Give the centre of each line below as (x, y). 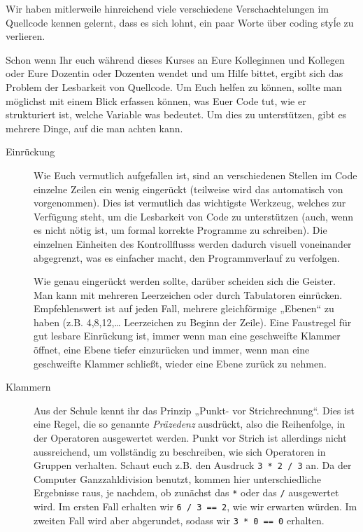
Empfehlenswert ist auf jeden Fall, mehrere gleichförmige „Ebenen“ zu (184, 308)
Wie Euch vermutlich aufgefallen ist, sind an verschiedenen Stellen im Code (195, 175)
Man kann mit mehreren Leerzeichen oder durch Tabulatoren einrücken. (188, 294)
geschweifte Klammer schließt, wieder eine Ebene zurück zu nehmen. (180, 363)
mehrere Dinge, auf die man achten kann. (94, 128)
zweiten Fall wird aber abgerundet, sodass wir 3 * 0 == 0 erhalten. (179, 520)
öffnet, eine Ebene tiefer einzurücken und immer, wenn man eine (172, 350)
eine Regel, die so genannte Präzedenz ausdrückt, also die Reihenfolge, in (190, 424)
